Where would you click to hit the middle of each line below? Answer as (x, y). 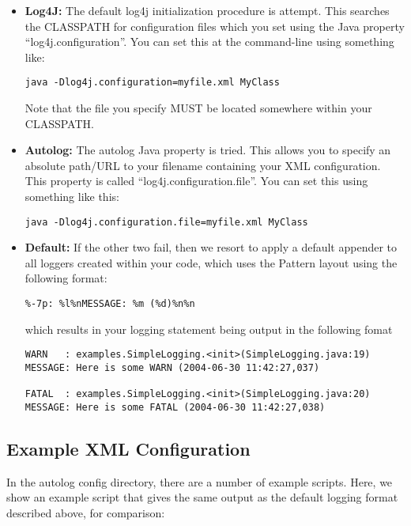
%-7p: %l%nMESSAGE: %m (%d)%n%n (110, 304)
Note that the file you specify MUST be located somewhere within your (198, 108)
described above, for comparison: (86, 512)
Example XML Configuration (128, 448)
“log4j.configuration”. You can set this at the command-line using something (209, 42)
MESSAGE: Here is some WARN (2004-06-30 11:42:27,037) (172, 367)
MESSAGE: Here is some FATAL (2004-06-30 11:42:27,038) (175, 407)
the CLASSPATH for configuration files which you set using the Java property (215, 26)
